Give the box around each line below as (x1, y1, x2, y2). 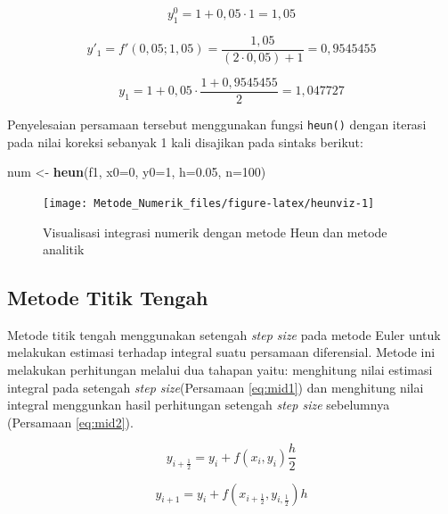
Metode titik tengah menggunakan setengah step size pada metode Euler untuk (7, 325, 441, 344)
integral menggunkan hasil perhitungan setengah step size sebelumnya (7, 395, 390, 414)
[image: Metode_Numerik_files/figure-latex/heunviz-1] (43, 196, 375, 210)
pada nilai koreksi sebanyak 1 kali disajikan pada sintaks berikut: (7, 132, 363, 151)
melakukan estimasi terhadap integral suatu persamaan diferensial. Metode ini (7, 343, 436, 361)
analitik (43, 240, 85, 259)
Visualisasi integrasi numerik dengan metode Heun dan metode (43, 222, 387, 241)
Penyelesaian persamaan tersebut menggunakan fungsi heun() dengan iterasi (7, 115, 427, 133)
